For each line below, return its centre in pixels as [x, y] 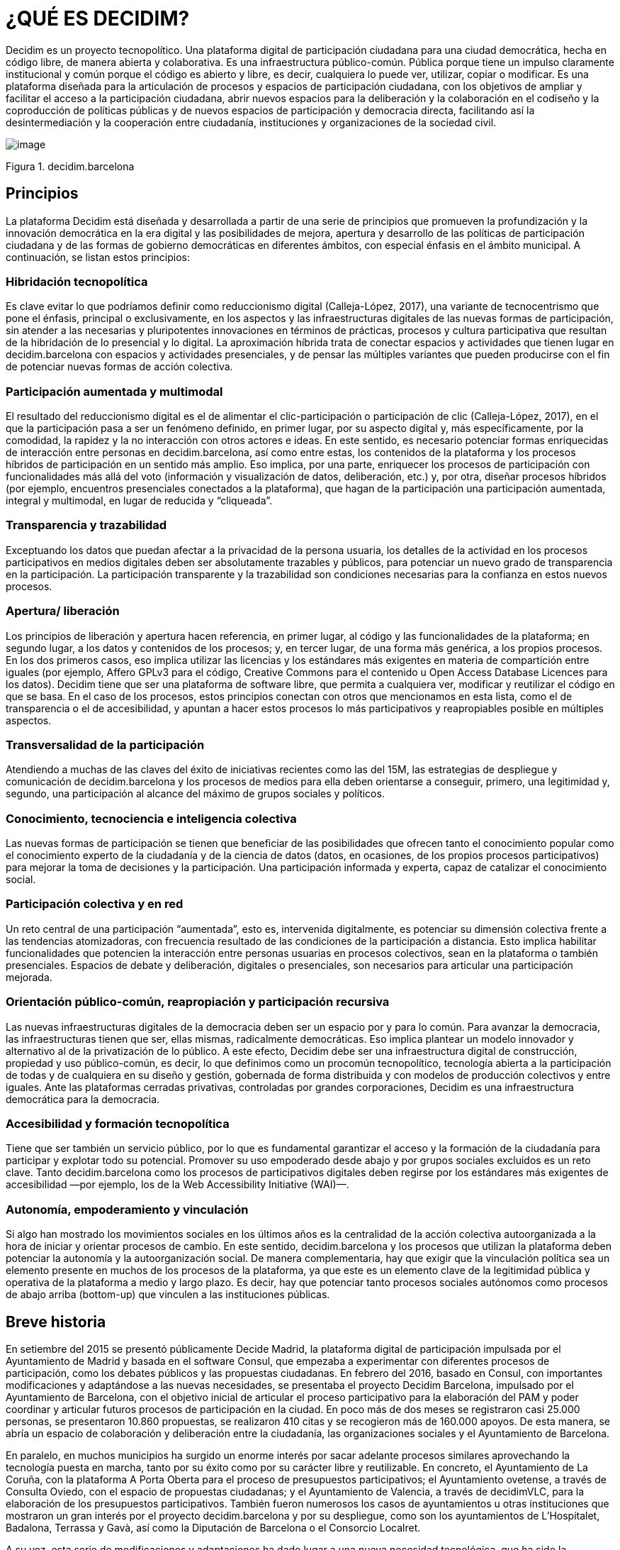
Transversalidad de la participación [105, 744]
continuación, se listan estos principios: [98, 257]
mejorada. [29, 977]
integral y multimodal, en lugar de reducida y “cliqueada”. [139, 501]
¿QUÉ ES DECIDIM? [98, 18]
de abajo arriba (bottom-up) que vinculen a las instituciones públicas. [168, 1295]
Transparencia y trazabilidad [86, 525]
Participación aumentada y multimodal [114, 391]
